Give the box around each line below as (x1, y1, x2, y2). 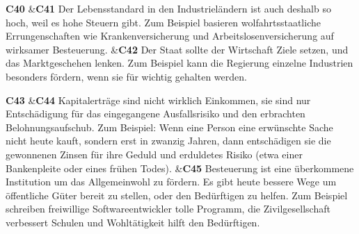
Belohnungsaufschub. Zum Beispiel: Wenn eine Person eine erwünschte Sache (6, 119, 333, 134)
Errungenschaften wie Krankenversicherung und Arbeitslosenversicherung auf (6, 28, 334, 43)
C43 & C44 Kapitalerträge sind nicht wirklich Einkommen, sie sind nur (6, 92, 311, 107)
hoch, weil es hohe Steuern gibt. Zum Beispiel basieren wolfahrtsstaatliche (6, 15, 321, 29)
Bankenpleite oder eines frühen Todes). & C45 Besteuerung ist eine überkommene (6, 160, 354, 175)
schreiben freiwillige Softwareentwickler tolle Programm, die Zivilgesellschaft (6, 201, 330, 216)
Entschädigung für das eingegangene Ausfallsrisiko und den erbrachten (6, 106, 305, 121)
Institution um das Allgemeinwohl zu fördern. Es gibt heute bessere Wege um (6, 174, 337, 189)
